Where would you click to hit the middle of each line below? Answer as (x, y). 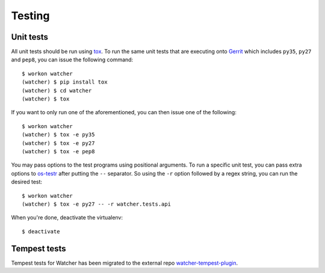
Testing (30, 16)
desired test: (26, 182)
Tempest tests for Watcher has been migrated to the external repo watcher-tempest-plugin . (125, 263)
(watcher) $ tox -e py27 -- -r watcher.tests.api (97, 204)
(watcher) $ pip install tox (65, 82)
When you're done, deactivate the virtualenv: (67, 218)
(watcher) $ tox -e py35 (58, 135)
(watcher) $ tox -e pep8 (58, 151)
